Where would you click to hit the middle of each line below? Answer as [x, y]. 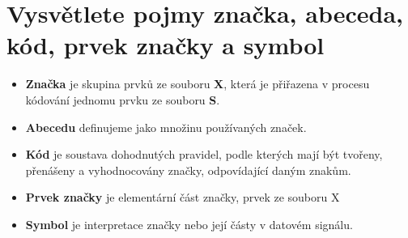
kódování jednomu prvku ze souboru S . [123, 99]
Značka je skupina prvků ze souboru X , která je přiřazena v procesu [198, 84]
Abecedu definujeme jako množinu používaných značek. [166, 127]
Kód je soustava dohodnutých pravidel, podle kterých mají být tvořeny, [204, 154]
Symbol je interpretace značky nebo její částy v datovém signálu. [189, 224]
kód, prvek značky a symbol [166, 45]
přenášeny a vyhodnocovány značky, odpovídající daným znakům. [188, 170]
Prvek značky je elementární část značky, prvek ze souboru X [183, 197]
